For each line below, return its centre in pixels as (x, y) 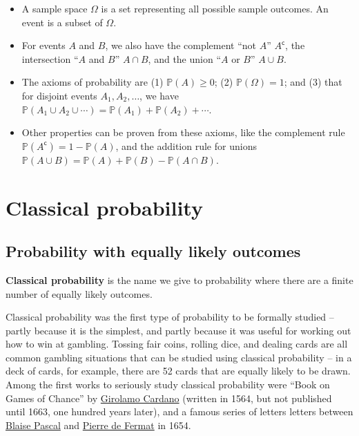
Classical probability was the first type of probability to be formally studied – (170, 317)
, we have (159, 95)
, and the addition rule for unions (186, 145)
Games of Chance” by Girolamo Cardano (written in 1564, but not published (169, 398)
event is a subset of (62, 22)
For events (43, 45)
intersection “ (50, 58)
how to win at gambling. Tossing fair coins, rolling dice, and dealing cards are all (177, 344)
